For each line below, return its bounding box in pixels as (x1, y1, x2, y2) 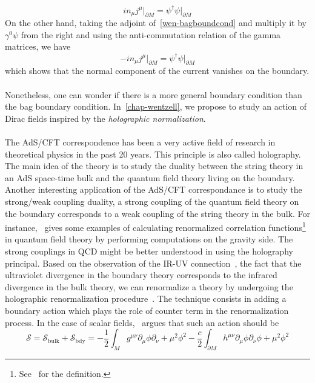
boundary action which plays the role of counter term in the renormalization (5, 304, 289, 316)
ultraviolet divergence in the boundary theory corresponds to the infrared (5, 268, 277, 281)
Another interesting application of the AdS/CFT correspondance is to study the (5, 183, 302, 196)
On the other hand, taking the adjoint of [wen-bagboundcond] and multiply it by (5, 16, 307, 29)
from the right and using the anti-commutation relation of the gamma (21, 28, 281, 41)
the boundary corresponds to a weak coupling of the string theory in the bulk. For (5, 207, 310, 219)
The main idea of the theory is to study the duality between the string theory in (5, 159, 303, 172)
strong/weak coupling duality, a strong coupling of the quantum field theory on (5, 195, 299, 207)
